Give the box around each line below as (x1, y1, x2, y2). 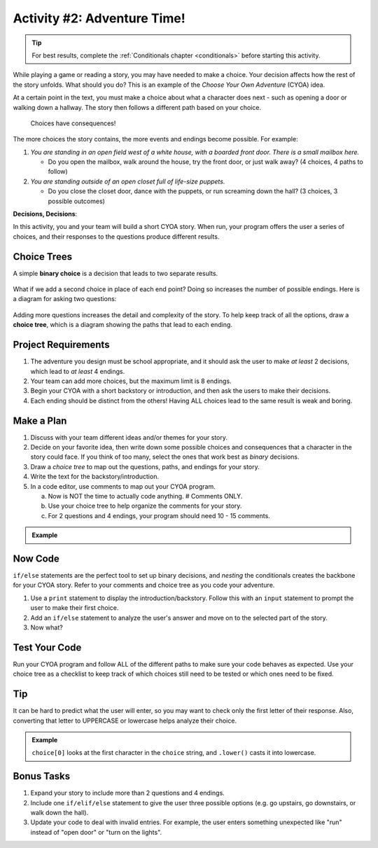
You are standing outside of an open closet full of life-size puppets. (30, 177, 225, 186)
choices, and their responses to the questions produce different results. (13, 232, 220, 241)
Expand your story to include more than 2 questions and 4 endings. (30, 788, 225, 798)
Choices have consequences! (30, 119, 116, 127)
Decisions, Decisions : (13, 210, 78, 218)
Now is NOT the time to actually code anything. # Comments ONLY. (48, 492, 243, 500)
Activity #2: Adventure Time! (13, 11, 185, 26)
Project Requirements (13, 339, 110, 351)
